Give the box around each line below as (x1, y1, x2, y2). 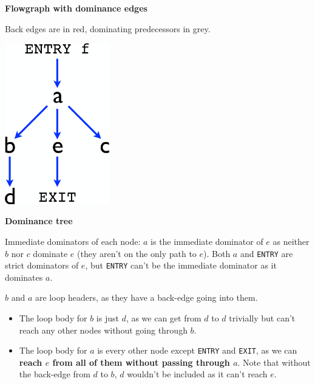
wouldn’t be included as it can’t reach (127, 368, 268, 380)
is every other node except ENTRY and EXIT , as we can (97, 344, 297, 357)
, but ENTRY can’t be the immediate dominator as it (85, 259, 277, 272)
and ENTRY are (240, 247, 293, 259)
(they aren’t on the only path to (76, 247, 197, 259)
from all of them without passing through (52, 355, 230, 368)
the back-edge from (19, 368, 90, 380)
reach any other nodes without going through (19, 323, 188, 336)
